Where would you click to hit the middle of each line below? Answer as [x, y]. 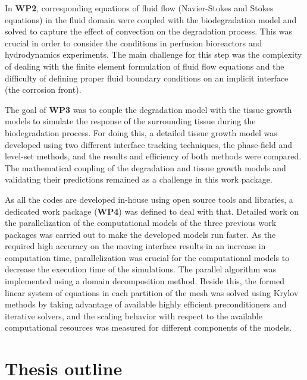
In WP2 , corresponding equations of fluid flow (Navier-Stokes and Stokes [139, 8]
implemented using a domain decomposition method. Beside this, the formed [145, 281]
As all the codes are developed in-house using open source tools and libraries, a [149, 199]
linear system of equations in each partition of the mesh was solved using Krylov [152, 292]
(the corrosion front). [43, 89]
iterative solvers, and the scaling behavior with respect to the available [134, 315]
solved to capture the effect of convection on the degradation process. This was [149, 31]
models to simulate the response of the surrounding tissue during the [130, 121]
